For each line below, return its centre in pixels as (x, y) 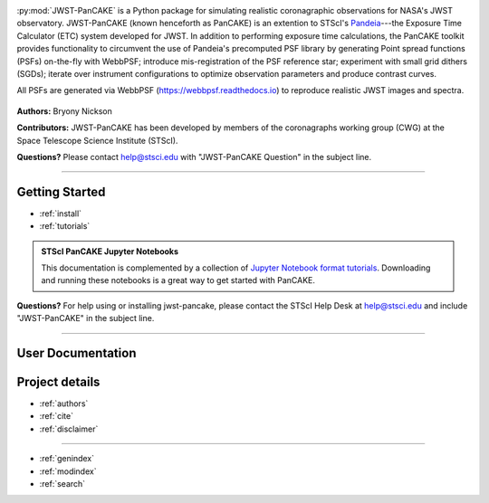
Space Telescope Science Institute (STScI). (97, 140)
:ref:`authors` (64, 403)
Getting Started (61, 191)
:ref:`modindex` (68, 471)
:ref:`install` (60, 214)
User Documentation (77, 353)
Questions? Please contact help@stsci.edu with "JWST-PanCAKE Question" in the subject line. (194, 157)
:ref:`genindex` (67, 459)
